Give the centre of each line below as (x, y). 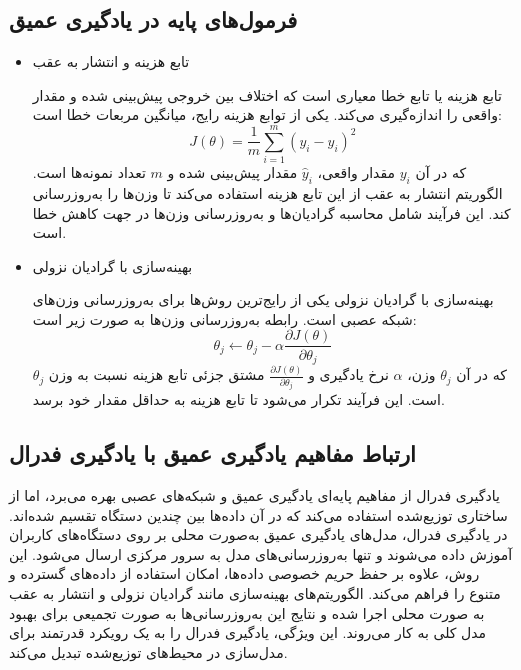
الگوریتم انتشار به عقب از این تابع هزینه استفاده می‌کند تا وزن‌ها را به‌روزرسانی (267, 192)
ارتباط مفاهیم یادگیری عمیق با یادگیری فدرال (212, 453)
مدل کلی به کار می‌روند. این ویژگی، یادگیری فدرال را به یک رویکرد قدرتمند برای (248, 632)
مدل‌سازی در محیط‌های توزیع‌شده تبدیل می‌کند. (148, 651)
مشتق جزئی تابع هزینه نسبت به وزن (156, 374)
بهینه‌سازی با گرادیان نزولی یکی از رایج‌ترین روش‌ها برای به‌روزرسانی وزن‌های (263, 299)
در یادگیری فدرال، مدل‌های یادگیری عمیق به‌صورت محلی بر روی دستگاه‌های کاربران (258, 534)
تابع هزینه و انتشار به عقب (111, 61)
